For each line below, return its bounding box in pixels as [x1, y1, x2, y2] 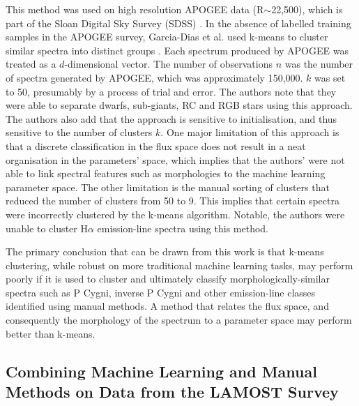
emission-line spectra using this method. [97, 220, 269, 235]
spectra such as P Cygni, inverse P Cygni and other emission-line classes [6, 285, 316, 299]
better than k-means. [6, 326, 96, 340]
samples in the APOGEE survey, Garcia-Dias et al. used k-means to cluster [6, 29, 328, 44]
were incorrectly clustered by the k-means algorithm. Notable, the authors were [6, 206, 345, 221]
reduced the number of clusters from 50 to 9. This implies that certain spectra [6, 193, 339, 208]
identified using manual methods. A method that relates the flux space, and [6, 299, 329, 313]
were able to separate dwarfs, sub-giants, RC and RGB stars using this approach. [6, 98, 353, 112]
